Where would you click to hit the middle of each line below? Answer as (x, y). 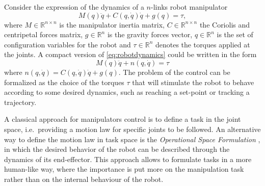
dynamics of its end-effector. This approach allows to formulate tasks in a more (128, 159)
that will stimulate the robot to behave (193, 82)
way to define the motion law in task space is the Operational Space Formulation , (132, 139)
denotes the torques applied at (203, 44)
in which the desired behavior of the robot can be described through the (117, 149)
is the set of (235, 34)
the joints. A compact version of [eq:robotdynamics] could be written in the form (130, 54)
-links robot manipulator (189, 7)
